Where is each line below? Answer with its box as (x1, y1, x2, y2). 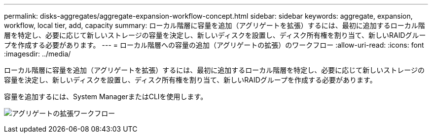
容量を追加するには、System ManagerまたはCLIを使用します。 (4, 92, 208, 101)
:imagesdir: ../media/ (4, 50, 71, 58)
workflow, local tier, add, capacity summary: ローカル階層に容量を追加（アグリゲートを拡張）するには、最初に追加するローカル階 (4, 21, 425, 29)
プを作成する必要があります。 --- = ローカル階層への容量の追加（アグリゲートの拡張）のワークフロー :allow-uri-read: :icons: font (4, 41, 424, 49)
